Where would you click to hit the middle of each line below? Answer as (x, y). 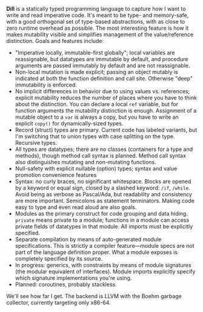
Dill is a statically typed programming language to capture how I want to (96, 9)
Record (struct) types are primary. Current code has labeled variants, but (106, 130)
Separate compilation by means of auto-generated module (88, 239)
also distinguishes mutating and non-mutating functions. (85, 162)
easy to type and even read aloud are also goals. (76, 207)
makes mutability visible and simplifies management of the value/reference (100, 35)
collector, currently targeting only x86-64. (58, 303)
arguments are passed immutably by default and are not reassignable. (102, 65)
